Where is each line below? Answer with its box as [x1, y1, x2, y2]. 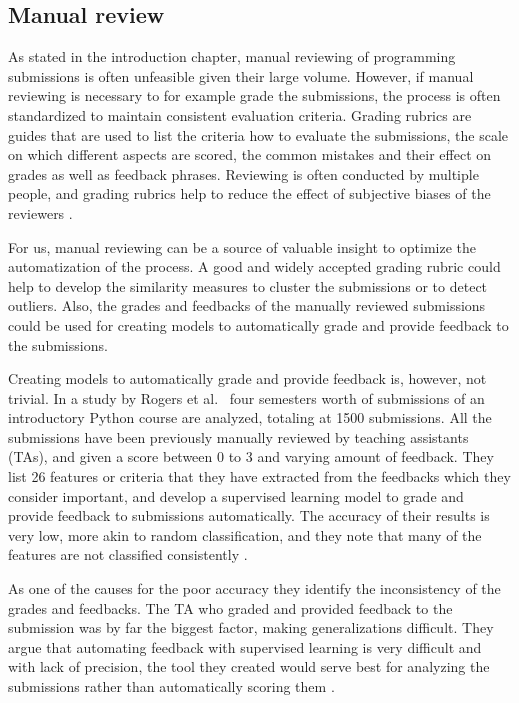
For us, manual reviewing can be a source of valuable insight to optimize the [8, 236, 476, 257]
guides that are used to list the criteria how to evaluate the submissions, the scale [8, 124, 509, 145]
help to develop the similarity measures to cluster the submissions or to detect [8, 275, 488, 296]
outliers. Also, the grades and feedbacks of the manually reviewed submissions [8, 295, 486, 316]
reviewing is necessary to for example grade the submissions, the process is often [8, 85, 501, 106]
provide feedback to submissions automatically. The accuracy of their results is [8, 505, 490, 526]
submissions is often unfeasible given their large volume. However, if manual [8, 65, 474, 86]
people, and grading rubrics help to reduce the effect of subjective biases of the [8, 183, 491, 204]
